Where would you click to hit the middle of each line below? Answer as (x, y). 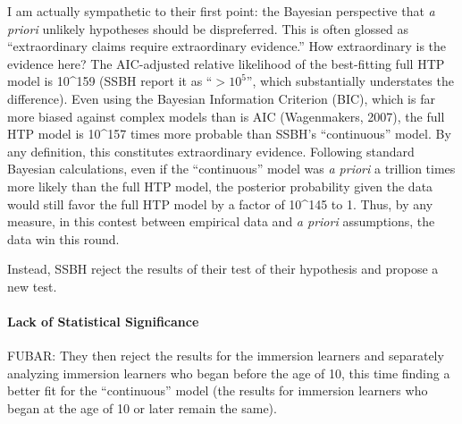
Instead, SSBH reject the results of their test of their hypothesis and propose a (223, 269)
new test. (32, 286)
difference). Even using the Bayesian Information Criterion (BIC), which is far (221, 98)
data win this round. (63, 238)
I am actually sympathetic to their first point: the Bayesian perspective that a (221, 11)
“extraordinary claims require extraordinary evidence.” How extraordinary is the (227, 46)
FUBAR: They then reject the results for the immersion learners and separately (226, 356)
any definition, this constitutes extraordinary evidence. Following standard (211, 151)
